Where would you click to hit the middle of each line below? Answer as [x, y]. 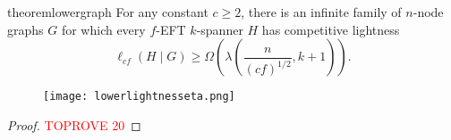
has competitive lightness [331, 29]
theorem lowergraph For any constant [108, 12]
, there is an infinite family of [321, 12]
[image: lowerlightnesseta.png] [139, 97]
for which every [103, 29]
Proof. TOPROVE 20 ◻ [74, 124]
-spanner [220, 29]
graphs [26, 29]
